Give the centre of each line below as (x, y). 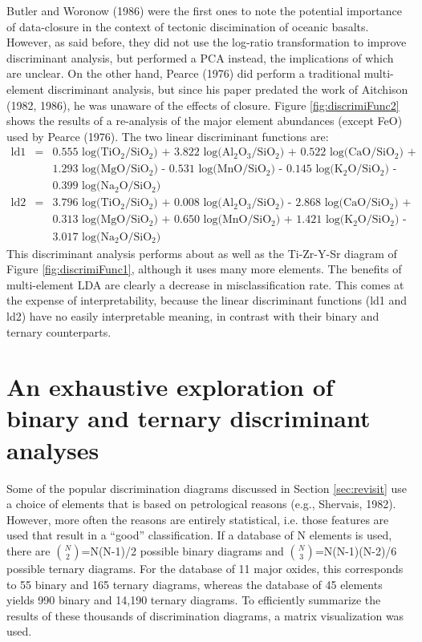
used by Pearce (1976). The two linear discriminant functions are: (168, 136)
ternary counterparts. (59, 331)
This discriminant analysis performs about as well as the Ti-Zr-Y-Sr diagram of (202, 253)
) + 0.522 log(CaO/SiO (337, 153)
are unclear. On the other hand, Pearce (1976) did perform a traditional (184, 73)
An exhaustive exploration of (170, 387)
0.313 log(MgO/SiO (101, 220)
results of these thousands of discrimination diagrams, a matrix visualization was (205, 615)
